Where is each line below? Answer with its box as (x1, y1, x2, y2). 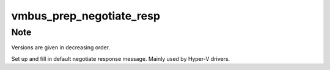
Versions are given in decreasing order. (11, 44, 110, 51)
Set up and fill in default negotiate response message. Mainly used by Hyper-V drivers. (11, 55, 230, 62)
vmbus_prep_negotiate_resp (11, 9, 161, 23)
